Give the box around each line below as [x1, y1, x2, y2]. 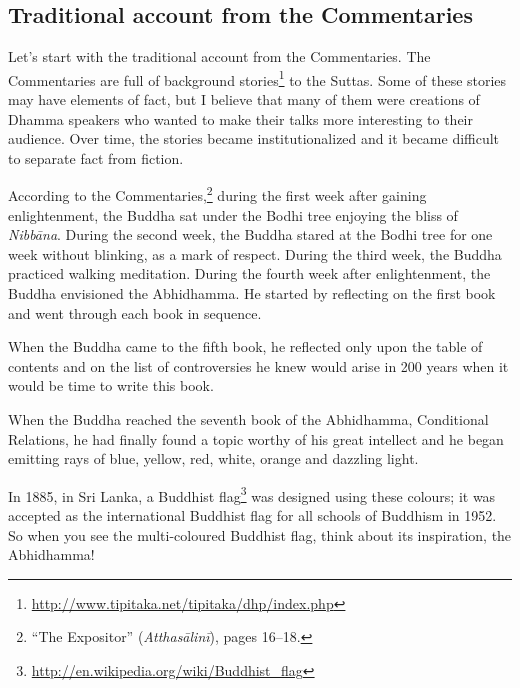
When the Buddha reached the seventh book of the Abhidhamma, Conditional [8, 409, 489, 430]
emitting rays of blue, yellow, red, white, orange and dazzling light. [8, 448, 419, 469]
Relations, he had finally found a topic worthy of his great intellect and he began [8, 428, 504, 449]
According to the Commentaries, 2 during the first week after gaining [8, 182, 427, 206]
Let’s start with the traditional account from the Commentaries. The [8, 46, 431, 67]
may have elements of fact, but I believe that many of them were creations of [8, 89, 480, 110]
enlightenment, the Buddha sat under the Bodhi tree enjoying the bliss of [8, 204, 458, 225]
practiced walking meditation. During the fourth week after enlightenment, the [8, 263, 491, 284]
